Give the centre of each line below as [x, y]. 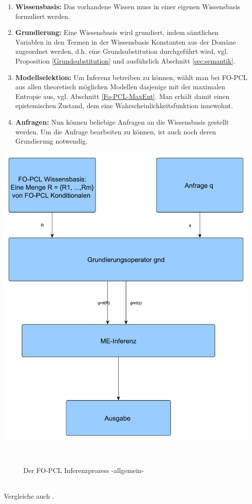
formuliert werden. [43, 16]
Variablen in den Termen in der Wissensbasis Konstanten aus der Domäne [126, 41]
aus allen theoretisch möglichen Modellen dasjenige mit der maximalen [120, 87]
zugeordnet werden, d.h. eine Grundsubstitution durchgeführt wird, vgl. [122, 51]
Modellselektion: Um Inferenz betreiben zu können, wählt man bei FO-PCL [131, 77]
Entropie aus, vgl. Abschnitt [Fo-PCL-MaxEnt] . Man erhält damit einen [122, 96]
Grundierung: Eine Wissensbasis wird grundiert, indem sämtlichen [117, 32]
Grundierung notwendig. [51, 141]
